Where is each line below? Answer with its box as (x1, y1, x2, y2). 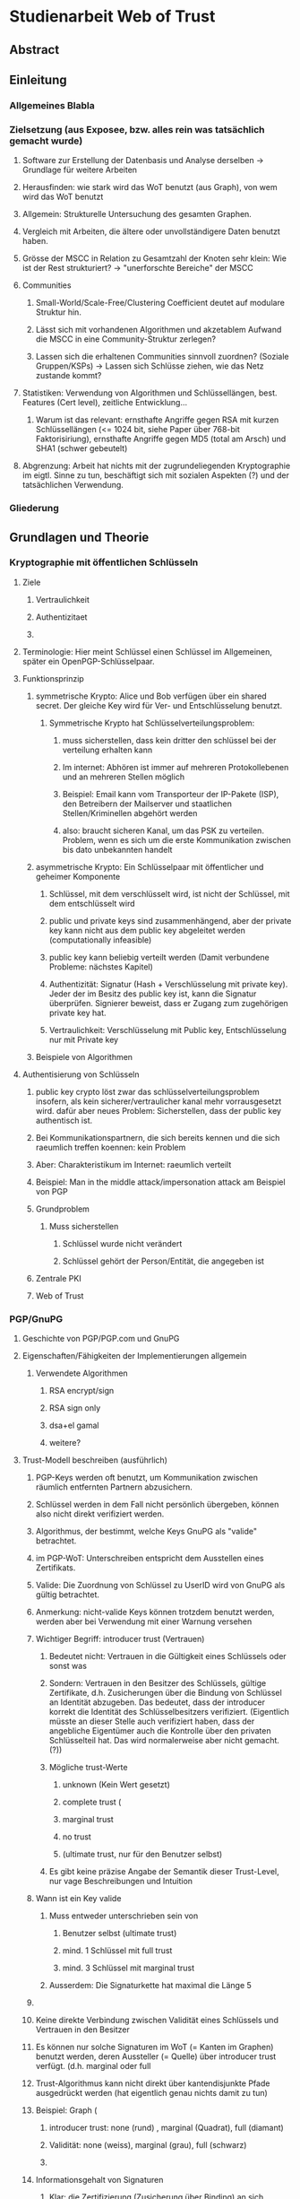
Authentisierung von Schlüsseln (21, 1069, 141, 1080)
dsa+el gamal (48, 1420, 99, 1431)
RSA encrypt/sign (48, 1386, 115, 1396)
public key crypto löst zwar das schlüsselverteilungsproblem (35, 1086, 260, 1097)
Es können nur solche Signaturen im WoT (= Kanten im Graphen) (35, 2042, 274, 2053)
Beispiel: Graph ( (35, 2105, 98, 2116)
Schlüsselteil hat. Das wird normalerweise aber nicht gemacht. (48, 1735, 280, 1746)
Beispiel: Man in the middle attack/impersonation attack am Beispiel (35, 1177, 286, 1187)
